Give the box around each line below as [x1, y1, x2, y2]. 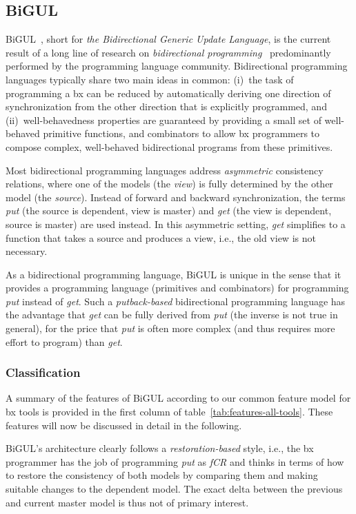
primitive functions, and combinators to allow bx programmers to [43, 126, 320, 141]
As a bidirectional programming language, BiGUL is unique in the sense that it [6, 267, 342, 281]
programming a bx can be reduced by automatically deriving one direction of [6, 85, 331, 100]
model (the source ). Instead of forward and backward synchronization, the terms [6, 189, 346, 204]
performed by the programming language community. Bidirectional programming [6, 59, 348, 73]
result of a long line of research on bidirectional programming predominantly [6, 45, 331, 59]
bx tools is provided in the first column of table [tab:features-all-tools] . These [6, 404, 333, 419]
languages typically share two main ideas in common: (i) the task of [6, 72, 294, 86]
